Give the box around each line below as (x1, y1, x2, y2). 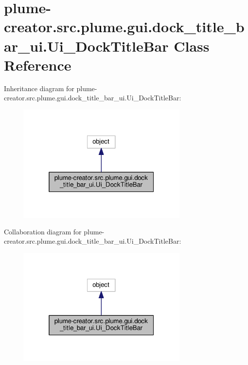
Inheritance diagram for (4, 83, 74, 93)
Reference (4, 55, 71, 75)
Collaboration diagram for (4, 226, 82, 236)
